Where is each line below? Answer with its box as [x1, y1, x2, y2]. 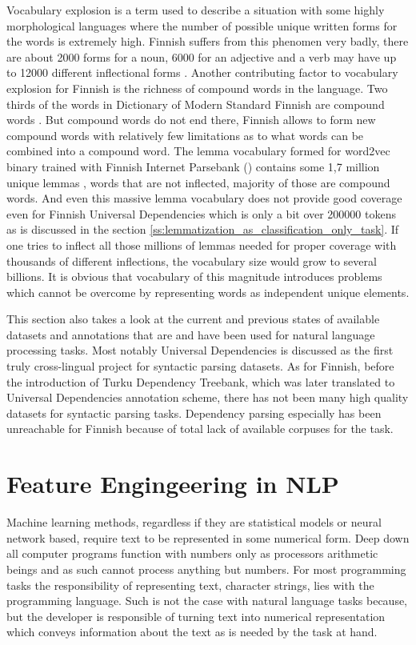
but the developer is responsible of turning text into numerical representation [6, 607, 386, 624]
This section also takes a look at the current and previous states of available [6, 310, 380, 327]
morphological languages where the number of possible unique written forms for [6, 17, 398, 34]
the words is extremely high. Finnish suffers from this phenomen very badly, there [6, 33, 409, 50]
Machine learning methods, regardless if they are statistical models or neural [6, 514, 382, 531]
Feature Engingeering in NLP [6, 467, 339, 500]
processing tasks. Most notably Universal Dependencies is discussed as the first [6, 342, 394, 359]
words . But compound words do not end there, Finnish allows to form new [6, 111, 376, 128]
